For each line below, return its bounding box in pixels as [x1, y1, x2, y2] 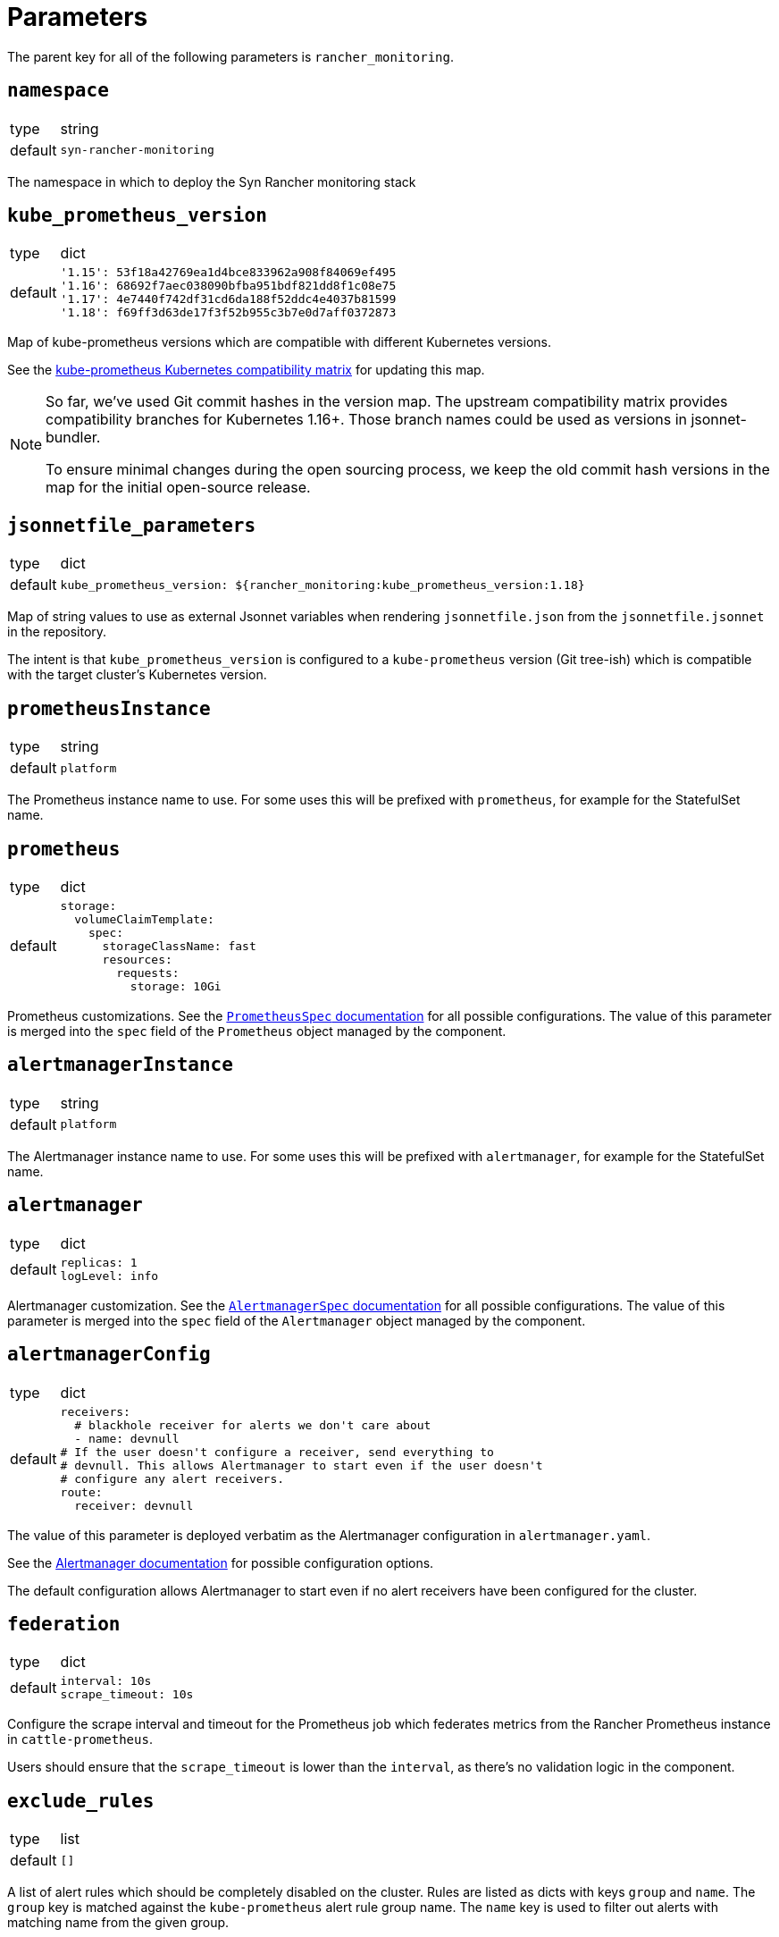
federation [7, 1613, 121, 1635]
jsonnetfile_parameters [7, 514, 256, 536]
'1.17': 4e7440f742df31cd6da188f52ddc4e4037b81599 [60, 292, 397, 307]
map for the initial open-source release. [46, 478, 311, 497]
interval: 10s [60, 1674, 152, 1689]
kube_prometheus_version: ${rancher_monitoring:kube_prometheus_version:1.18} [60, 577, 585, 592]
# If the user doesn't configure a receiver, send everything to [60, 1444, 494, 1459]
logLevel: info [60, 1268, 159, 1283]
